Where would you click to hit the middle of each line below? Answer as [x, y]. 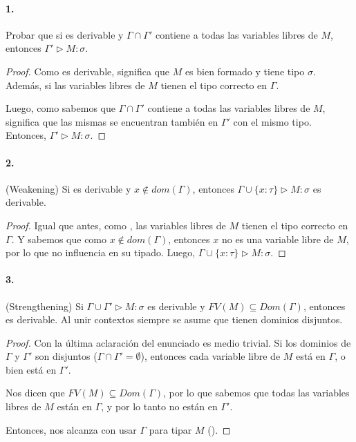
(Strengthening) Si [45, 306]
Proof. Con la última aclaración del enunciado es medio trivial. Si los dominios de [178, 342]
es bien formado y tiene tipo [245, 71]
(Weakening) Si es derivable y [68, 188]
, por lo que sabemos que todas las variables [256, 393]
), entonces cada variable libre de [210, 356]
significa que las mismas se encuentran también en [112, 121]
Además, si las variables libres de [75, 85]
